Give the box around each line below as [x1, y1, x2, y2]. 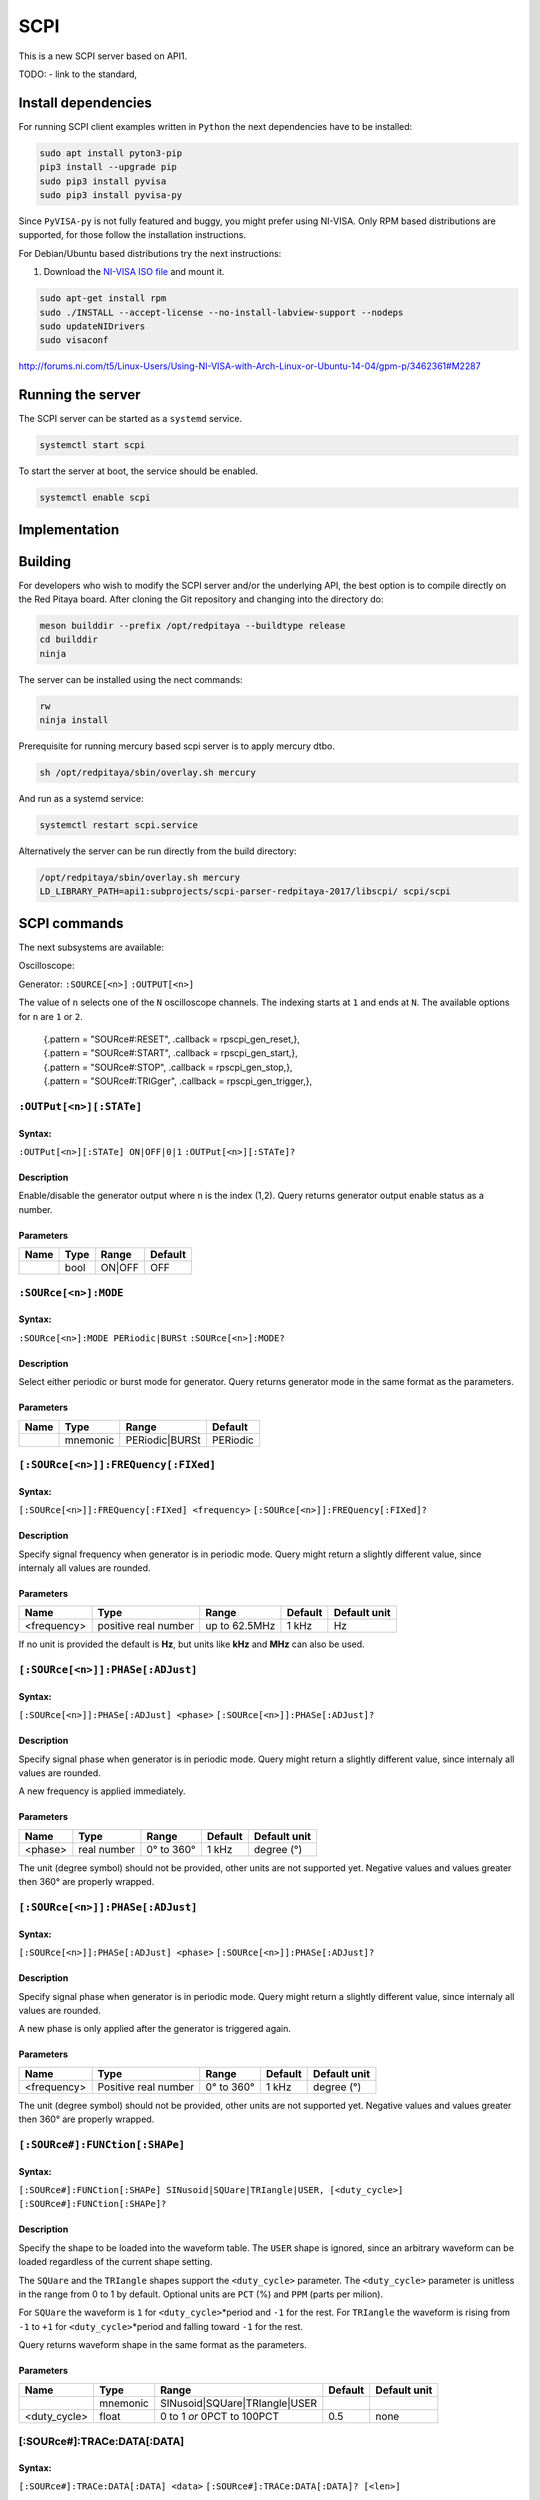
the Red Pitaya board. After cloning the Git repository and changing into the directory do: [18, 593, 384, 605]
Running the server [18, 386, 141, 404]
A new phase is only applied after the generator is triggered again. [18, 2023, 292, 2035]
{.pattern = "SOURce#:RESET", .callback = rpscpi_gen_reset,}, [43, 1033, 300, 1045]
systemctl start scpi [39, 440, 146, 451]
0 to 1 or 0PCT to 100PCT [160, 2409, 280, 2423]
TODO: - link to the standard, [18, 68, 138, 80]
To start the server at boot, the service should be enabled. [18, 465, 259, 477]
